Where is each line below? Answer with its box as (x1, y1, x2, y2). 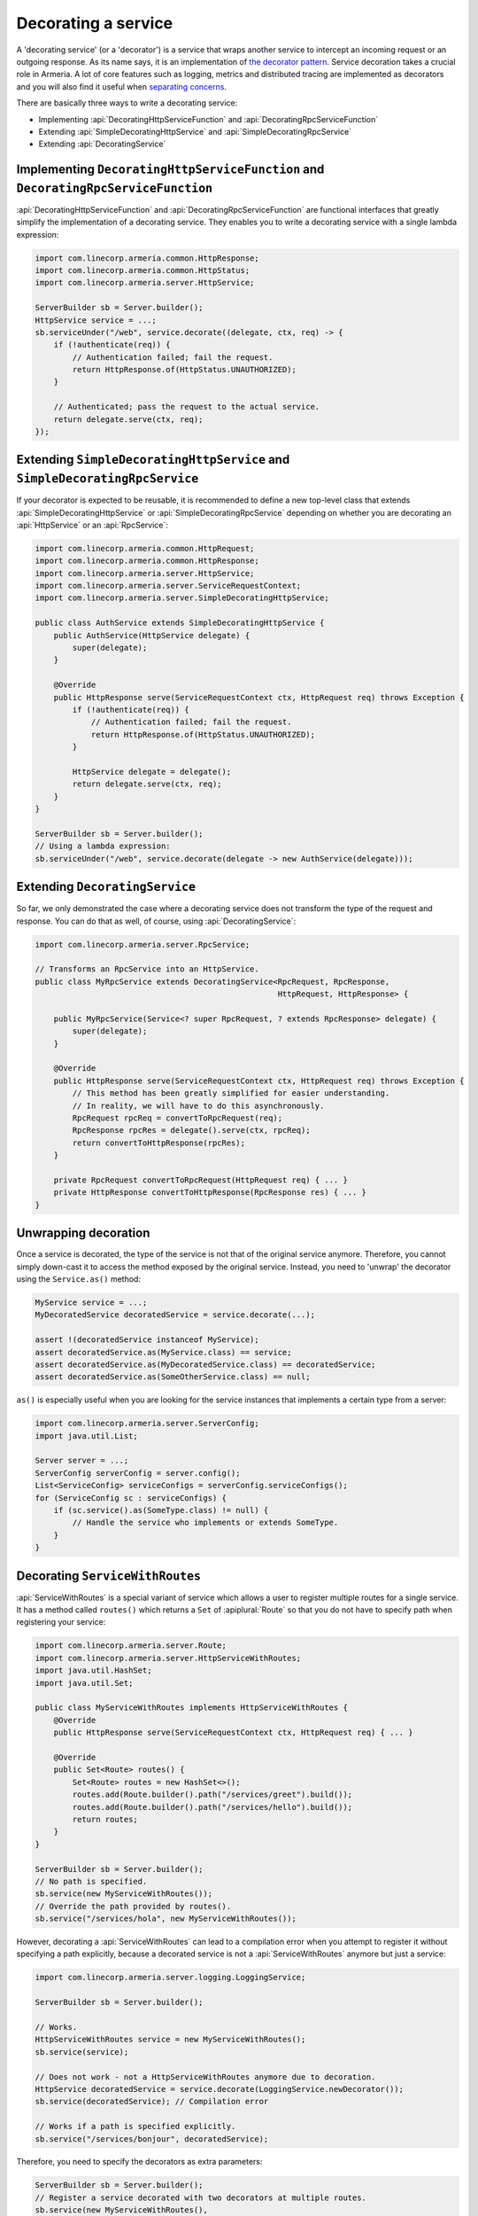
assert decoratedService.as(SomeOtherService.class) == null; (35, 1372, 311, 1382)
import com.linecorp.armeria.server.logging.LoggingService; (35, 1972, 306, 1983)
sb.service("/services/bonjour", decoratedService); (35, 2134, 269, 2144)
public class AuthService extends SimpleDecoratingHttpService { (35, 618, 325, 628)
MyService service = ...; (35, 1297, 148, 1307)
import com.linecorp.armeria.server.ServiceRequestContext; (35, 581, 302, 591)
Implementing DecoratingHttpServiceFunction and (16, 162, 325, 177)
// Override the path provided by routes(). (35, 1901, 232, 1911)
